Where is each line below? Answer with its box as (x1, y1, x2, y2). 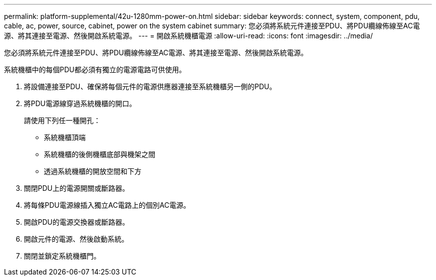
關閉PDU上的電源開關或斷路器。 (24, 184, 129, 192)
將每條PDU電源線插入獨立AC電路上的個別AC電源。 (24, 201, 191, 209)
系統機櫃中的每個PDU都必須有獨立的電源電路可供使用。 (4, 65, 186, 74)
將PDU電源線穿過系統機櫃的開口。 (24, 99, 136, 108)
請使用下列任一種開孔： (24, 116, 101, 125)
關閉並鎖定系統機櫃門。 (24, 252, 101, 260)
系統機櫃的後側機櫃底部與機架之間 (44, 150, 155, 158)
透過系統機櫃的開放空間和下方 (44, 167, 141, 175)
